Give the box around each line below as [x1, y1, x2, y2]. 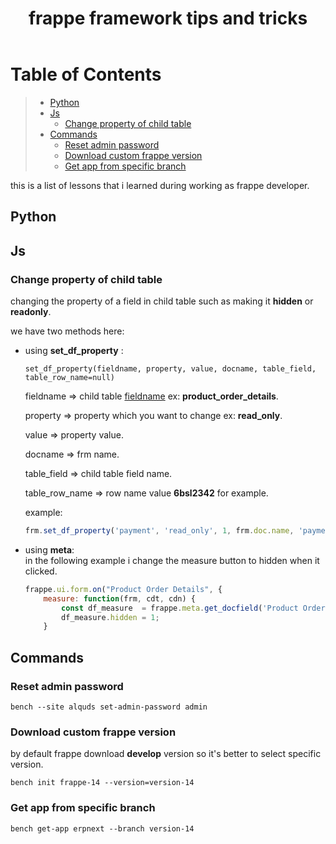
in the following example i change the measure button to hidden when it [24, 554, 320, 566]
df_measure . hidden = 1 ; [61, 612, 160, 622]
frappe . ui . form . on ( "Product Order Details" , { [24, 584, 223, 594]
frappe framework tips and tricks [28, 7, 308, 30]
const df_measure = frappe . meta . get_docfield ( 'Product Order [61, 603, 326, 613]
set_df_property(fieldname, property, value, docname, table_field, [24, 364, 317, 374]
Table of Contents [10, 63, 162, 86]
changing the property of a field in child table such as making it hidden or [10, 295, 314, 307]
